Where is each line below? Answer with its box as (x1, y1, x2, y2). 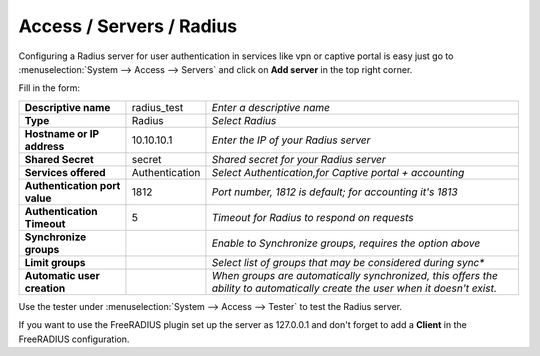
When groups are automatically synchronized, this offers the (211, 268, 499, 282)
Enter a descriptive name (211, 100, 330, 114)
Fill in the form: (18, 82, 80, 94)
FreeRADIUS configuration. (18, 333, 130, 345)
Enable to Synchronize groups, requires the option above (211, 236, 481, 250)
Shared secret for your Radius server (211, 152, 387, 166)
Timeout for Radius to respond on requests (211, 210, 414, 224)
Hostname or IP (24, 126, 100, 140)
